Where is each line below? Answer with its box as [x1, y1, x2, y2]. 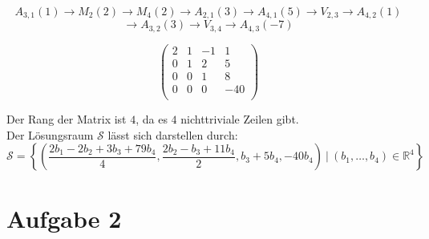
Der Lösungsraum [6, 126, 94, 143]
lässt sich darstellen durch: [107, 126, 238, 143]
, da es [136, 111, 168, 128]
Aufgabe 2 [6, 201, 122, 234]
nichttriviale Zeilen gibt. [180, 111, 299, 128]
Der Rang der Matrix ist [6, 111, 127, 128]
